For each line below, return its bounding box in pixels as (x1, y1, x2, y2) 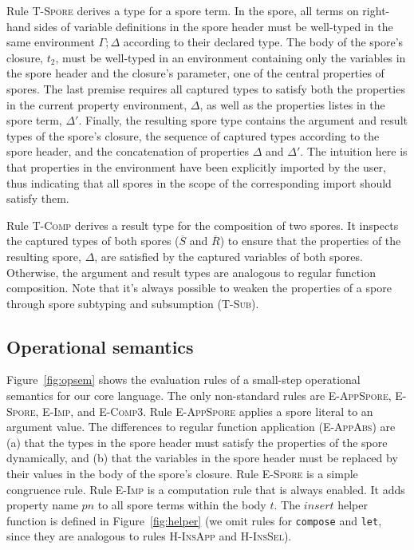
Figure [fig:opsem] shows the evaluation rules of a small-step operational (6, 371, 361, 388)
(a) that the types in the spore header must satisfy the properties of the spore (6, 433, 388, 450)
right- (362, 2, 390, 18)
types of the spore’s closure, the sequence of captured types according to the (6, 127, 380, 144)
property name (6, 497, 78, 513)
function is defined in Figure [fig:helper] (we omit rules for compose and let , (6, 512, 382, 528)
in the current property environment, (6, 96, 187, 113)
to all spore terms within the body (97, 497, 266, 513)
